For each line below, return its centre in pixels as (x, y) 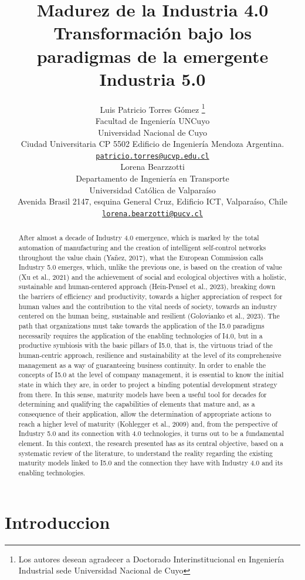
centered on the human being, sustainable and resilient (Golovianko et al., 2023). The (149, 316)
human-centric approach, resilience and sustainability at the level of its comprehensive (150, 355)
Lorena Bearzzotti (152, 167)
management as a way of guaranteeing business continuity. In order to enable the (142, 365)
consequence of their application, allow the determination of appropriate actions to (145, 414)
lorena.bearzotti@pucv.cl (152, 214)
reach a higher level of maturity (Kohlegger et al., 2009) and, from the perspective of (148, 423)
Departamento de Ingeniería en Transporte (152, 178)
